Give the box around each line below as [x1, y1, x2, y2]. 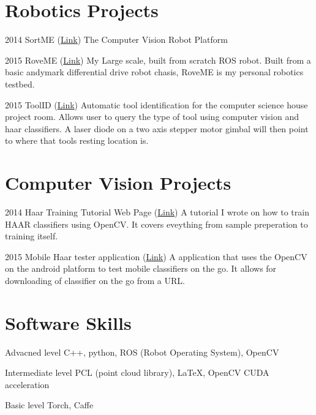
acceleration [5, 378, 50, 391]
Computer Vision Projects [5, 170, 231, 195]
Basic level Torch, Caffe [5, 398, 94, 411]
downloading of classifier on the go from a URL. [5, 274, 185, 286]
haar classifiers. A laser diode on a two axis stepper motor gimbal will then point [5, 122, 309, 135]
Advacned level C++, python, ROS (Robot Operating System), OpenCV [5, 345, 279, 358]
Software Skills [5, 310, 132, 335]
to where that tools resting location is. [5, 134, 149, 147]
